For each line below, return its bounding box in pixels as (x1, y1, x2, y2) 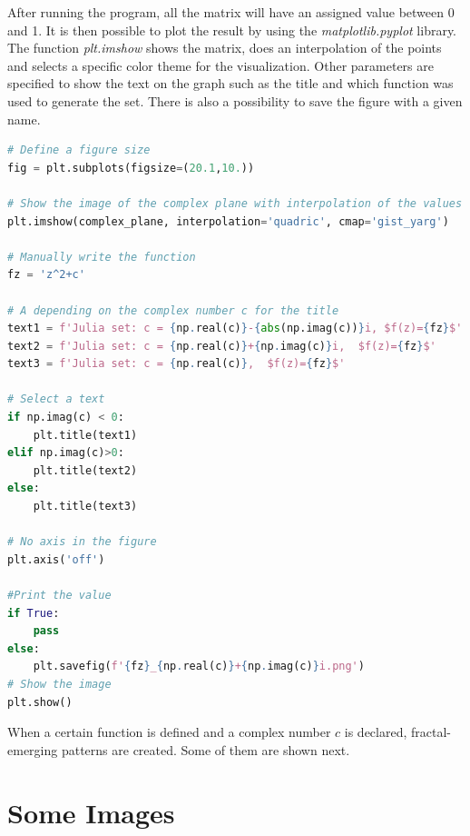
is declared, (344, 722, 407, 741)
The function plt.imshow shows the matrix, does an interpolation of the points (7, 38, 442, 57)
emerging (7, 740, 58, 759)
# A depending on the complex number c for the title (7, 304, 339, 317)
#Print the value (7, 589, 112, 602)
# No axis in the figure (7, 535, 157, 549)
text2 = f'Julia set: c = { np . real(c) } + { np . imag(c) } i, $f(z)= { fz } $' (7, 339, 436, 353)
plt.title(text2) (33, 463, 138, 477)
